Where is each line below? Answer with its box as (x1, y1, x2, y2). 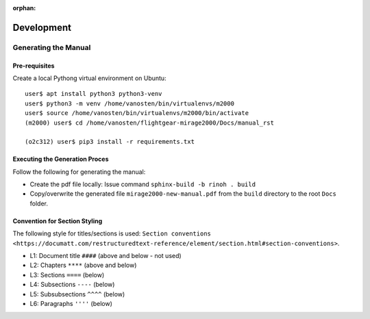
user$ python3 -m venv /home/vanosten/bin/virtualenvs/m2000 (25, 99, 234, 107)
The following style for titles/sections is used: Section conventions (12, 229, 212, 238)
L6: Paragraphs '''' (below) (29, 300, 112, 307)
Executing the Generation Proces (12, 155, 109, 164)
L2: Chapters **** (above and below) (29, 261, 137, 270)
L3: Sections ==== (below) (29, 270, 105, 279)
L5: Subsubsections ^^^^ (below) (29, 290, 125, 298)
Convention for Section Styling (12, 216, 103, 225)
